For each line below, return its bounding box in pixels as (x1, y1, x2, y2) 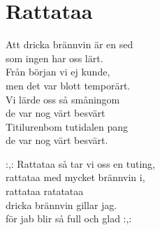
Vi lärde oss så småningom (6, 92, 120, 106)
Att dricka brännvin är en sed (6, 37, 133, 52)
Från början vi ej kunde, (6, 64, 110, 79)
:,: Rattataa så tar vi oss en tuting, (6, 156, 155, 171)
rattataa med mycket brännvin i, (6, 170, 145, 185)
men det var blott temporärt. (6, 78, 131, 92)
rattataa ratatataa (6, 184, 84, 199)
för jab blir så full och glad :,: (6, 211, 132, 226)
